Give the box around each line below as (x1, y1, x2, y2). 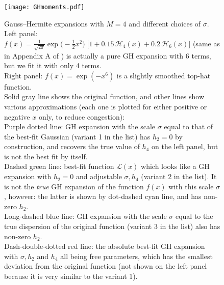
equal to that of (164, 121, 213, 132)
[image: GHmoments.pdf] (4, 4, 85, 11)
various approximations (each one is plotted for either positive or (4, 101, 207, 111)
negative (4, 111, 30, 122)
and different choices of (129, 18, 201, 28)
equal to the (175, 211, 213, 221)
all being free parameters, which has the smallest (60, 250, 213, 261)
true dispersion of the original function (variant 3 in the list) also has (4, 221, 220, 232)
